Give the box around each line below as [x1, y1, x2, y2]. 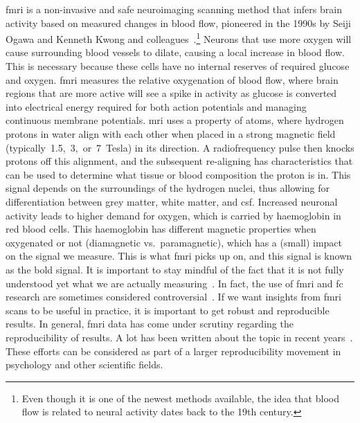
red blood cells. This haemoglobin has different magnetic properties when [6, 222, 316, 236]
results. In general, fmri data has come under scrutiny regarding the [6, 316, 294, 331]
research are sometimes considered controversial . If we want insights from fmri [6, 289, 341, 304]
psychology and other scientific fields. [6, 357, 163, 372]
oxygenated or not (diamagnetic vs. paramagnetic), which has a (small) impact [6, 235, 343, 249]
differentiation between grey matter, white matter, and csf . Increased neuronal [6, 194, 338, 208]
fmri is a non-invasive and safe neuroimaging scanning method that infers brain [6, 2, 342, 16]
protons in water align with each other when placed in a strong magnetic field [6, 127, 336, 141]
